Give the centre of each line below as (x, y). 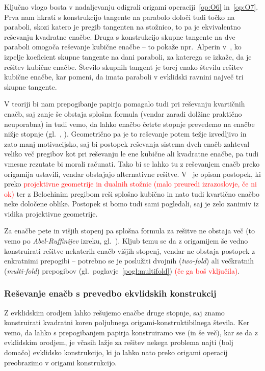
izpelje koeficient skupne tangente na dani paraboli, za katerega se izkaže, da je (128, 56)
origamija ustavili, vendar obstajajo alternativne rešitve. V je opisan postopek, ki (132, 174)
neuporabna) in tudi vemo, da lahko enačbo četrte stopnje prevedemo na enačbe (129, 124)
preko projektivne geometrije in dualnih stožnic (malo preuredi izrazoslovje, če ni (130, 184)
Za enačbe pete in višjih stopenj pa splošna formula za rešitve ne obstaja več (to (130, 231)
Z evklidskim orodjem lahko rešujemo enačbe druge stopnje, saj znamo (114, 312)
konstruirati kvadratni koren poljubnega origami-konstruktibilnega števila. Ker (127, 322)
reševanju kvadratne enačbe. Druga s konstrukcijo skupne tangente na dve (120, 36)
